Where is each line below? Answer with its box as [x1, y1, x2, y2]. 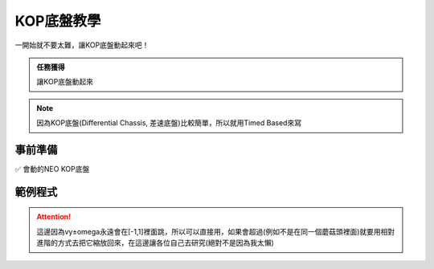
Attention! [36, 212, 72, 222]
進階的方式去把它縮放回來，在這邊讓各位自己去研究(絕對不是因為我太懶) [36, 238, 275, 248]
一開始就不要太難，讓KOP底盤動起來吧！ [14, 40, 149, 50]
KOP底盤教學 [14, 12, 101, 30]
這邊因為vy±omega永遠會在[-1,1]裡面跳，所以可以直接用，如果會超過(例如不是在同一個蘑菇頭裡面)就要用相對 [36, 226, 395, 236]
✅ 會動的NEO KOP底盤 [14, 165, 90, 174]
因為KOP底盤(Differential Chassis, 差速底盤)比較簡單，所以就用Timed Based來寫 [36, 118, 301, 128]
